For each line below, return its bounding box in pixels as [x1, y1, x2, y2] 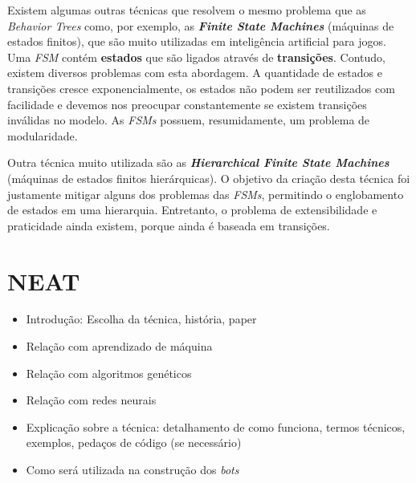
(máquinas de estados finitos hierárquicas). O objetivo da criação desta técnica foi [7, 169, 410, 186]
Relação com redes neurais [26, 392, 157, 408]
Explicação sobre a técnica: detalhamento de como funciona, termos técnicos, [26, 418, 406, 435]
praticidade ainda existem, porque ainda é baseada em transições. [7, 217, 330, 233]
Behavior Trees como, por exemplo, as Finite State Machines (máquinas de [7, 17, 394, 34]
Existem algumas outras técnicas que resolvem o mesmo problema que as [7, 2, 366, 18]
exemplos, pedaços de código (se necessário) [26, 434, 242, 451]
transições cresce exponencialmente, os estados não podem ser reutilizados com [7, 79, 395, 96]
